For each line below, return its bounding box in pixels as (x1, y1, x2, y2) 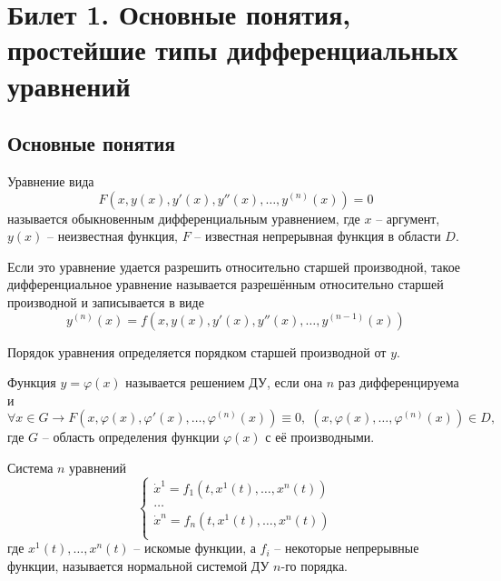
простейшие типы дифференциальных (7, 31, 458, 68)
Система (7, 457, 54, 476)
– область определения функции (42, 427, 220, 446)
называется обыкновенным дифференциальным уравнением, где (7, 208, 360, 227)
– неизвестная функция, (47, 226, 178, 245)
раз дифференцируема (338, 373, 459, 392)
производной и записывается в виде (7, 292, 204, 311)
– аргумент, (376, 208, 440, 227)
